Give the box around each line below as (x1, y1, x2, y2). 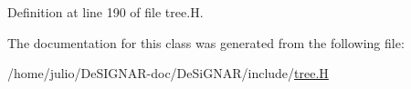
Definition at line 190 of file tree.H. (7, 3, 204, 21)
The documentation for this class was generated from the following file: (7, 33, 405, 52)
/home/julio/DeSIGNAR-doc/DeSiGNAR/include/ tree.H (7, 64, 329, 83)
